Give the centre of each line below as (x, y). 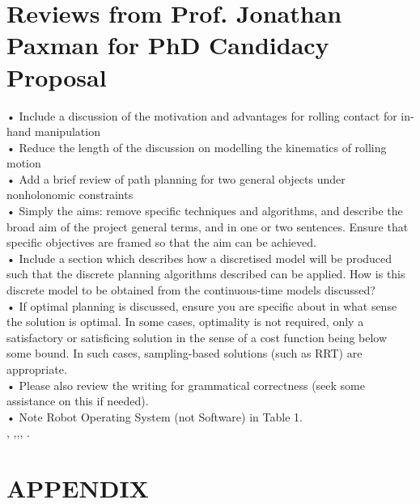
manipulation (68, 131)
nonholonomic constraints (70, 195)
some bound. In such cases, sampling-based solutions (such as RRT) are (185, 353)
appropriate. (37, 369)
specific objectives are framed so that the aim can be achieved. (161, 242)
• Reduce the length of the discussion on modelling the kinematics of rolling (197, 147)
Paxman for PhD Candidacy (168, 45)
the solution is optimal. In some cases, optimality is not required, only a (185, 322)
